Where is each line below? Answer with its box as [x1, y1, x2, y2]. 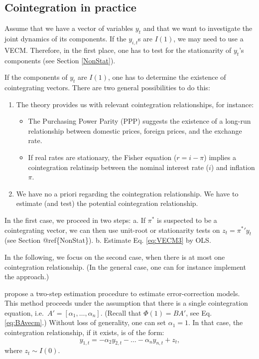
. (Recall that [100, 307, 141, 318]
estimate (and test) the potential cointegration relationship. [16, 198, 198, 208]
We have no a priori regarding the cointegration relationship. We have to [16, 188, 239, 198]
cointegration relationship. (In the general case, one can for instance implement [4, 261, 246, 272]
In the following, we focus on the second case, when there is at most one [4, 251, 225, 262]
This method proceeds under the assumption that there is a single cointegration [4, 298, 248, 308]
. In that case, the [188, 317, 243, 328]
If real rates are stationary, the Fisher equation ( [28, 152, 177, 162]
